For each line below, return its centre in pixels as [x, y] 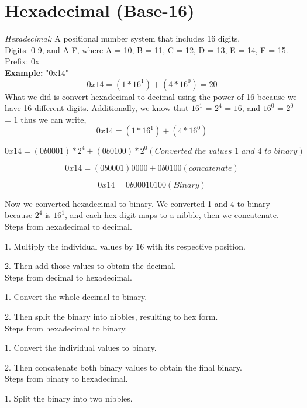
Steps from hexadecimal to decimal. [68, 226]
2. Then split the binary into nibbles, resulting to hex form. [111, 316]
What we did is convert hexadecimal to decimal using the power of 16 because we [151, 96]
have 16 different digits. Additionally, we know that [97, 108]
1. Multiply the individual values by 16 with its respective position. [125, 246]
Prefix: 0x [22, 61]
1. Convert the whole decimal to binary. [76, 297]
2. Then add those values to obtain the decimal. [90, 266]
